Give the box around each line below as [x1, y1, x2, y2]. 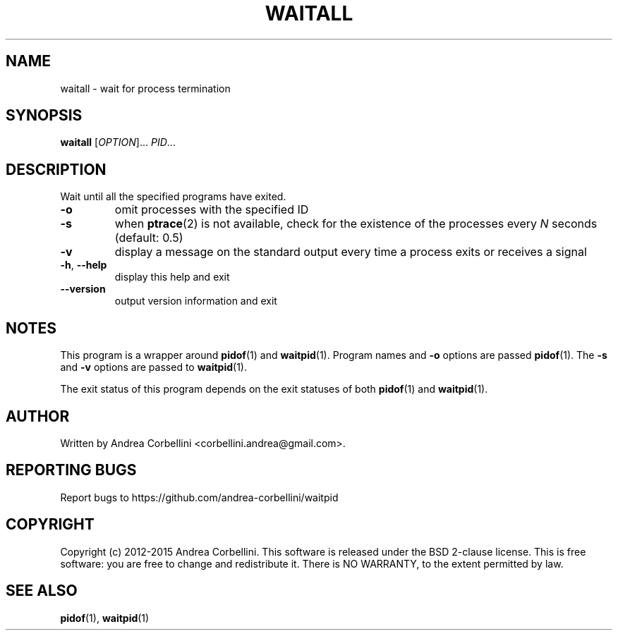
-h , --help [60, 259, 107, 271]
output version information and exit [114, 295, 277, 307]
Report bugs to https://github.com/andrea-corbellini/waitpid [60, 491, 339, 503]
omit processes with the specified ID [114, 202, 309, 217]
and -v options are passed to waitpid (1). [60, 361, 247, 374]
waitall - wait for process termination [60, 82, 231, 94]
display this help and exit [114, 271, 230, 283]
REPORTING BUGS [6, 461, 137, 479]
